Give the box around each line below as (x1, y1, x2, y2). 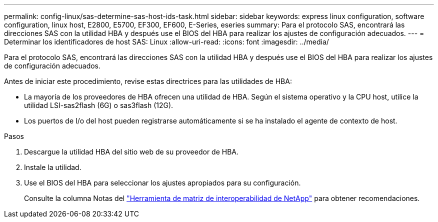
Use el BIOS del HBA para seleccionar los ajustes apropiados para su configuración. (24, 178, 301, 187)
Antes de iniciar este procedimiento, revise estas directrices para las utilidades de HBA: (4, 77, 292, 85)
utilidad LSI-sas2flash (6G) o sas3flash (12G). (24, 101, 173, 109)
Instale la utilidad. (24, 163, 81, 171)
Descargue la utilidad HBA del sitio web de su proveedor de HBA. (24, 147, 239, 156)
